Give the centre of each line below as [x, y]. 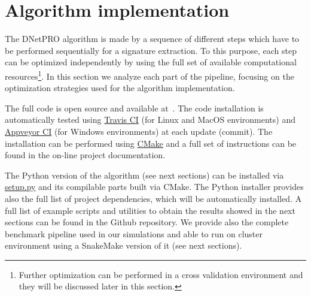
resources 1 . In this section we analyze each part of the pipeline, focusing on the [150, 75]
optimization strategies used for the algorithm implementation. [120, 88]
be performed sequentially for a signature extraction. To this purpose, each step [151, 50]
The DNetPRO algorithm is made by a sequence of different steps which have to [152, 39]
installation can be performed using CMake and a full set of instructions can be [151, 143]
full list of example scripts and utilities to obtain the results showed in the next [150, 210]
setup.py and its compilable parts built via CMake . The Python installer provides [154, 187]
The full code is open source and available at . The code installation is [134, 108]
